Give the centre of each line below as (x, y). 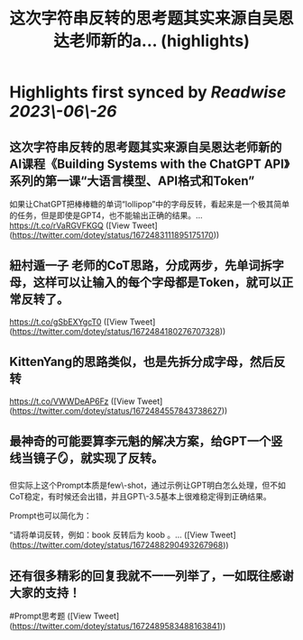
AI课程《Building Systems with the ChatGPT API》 (150, 164)
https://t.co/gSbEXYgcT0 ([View (69, 322)
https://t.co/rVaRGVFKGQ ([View (70, 225)
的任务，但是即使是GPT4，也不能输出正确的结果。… (106, 215)
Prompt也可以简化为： (50, 516)
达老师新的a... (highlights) (151, 41)
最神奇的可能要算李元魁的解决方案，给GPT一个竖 (146, 441)
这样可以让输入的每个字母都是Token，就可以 (157, 283)
